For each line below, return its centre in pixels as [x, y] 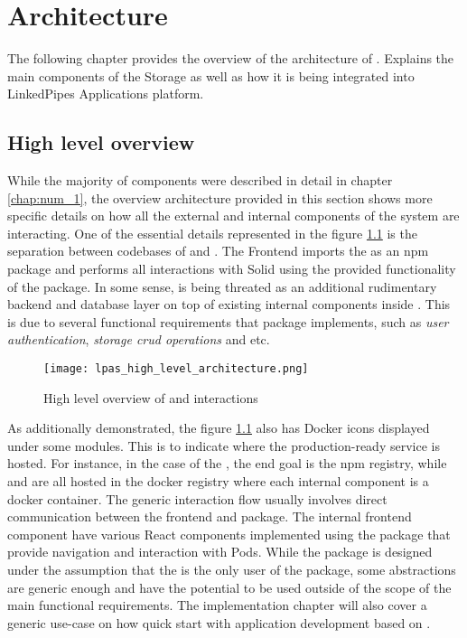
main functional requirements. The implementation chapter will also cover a [217, 605]
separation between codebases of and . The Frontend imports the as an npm [218, 251]
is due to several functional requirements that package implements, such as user [228, 321]
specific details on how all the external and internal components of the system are [233, 216]
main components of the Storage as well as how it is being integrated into [211, 75]
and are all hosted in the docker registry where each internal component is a [218, 481]
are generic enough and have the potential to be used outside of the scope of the [229, 587]
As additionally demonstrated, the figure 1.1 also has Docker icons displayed [219, 428]
